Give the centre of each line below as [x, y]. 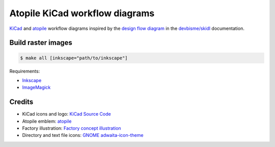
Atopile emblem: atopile [47, 121]
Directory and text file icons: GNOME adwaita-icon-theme [83, 135]
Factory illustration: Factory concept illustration [72, 128]
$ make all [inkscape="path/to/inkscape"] [74, 58]
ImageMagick [36, 87]
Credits [21, 102]
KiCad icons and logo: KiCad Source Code [67, 114]
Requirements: [25, 71]
